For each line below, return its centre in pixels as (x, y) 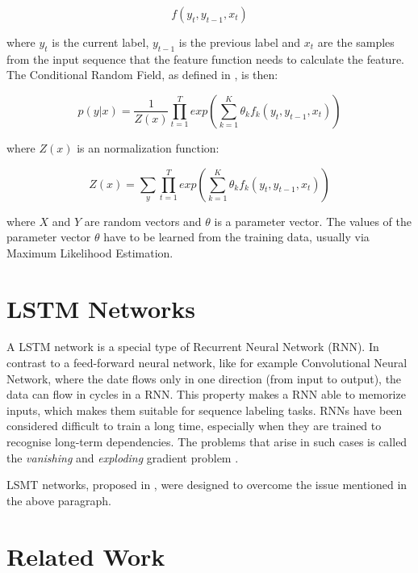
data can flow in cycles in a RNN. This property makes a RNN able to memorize (206, 394)
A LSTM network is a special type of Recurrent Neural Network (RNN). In (193, 347)
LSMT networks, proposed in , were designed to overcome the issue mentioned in (207, 485)
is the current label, (100, 42)
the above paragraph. (59, 500)
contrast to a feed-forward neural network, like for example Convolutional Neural (207, 363)
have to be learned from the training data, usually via (236, 237)
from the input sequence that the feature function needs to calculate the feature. (205, 59)
